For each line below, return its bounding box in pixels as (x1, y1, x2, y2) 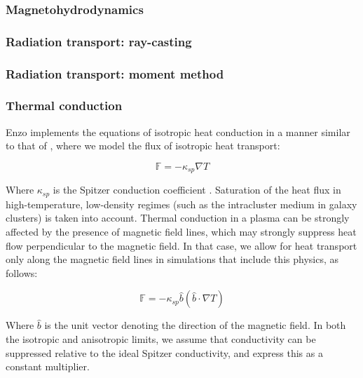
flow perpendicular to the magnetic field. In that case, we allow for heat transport (6, 238, 357, 252)
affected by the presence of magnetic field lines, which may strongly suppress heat (6, 224, 357, 239)
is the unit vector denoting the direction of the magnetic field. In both (44, 318, 346, 332)
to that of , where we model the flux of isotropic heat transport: (6, 138, 280, 153)
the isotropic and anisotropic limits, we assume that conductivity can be (6, 332, 316, 346)
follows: (6, 265, 38, 280)
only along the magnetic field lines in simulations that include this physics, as (6, 252, 338, 266)
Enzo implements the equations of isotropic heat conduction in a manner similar (6, 124, 350, 139)
